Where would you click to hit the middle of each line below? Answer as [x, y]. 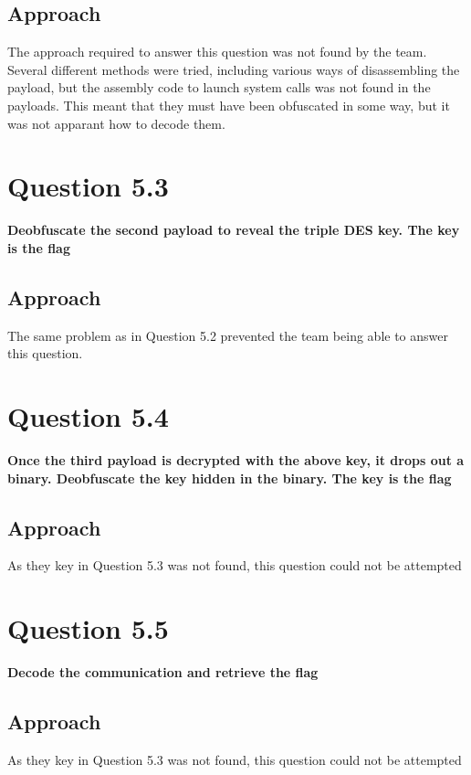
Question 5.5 [88, 628]
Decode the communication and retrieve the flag [163, 672]
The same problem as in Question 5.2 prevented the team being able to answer [228, 335]
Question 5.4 [88, 416]
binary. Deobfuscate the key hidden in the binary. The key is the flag [230, 478]
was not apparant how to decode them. [116, 123]
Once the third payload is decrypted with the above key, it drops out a [236, 460]
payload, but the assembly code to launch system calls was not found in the [219, 87]
